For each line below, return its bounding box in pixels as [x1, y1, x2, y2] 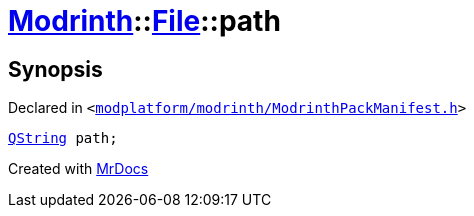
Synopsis [8, 56, 103, 82]
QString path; [8, 130, 118, 147]
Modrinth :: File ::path [8, 4, 281, 38]
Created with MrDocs [8, 160, 149, 178]
